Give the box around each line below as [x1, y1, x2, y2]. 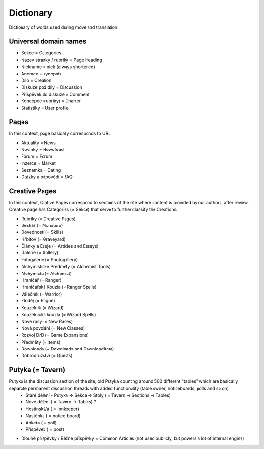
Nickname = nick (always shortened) [21, 64, 95, 70]
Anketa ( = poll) [25, 420, 57, 425]
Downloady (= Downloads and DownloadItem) [21, 346, 114, 351]
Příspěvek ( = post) [25, 426, 65, 432]
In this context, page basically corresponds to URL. [9, 130, 112, 137]
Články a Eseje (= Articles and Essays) [21, 243, 99, 249]
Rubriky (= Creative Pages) [21, 216, 76, 222]
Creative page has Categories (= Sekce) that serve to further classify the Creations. [9, 206, 178, 213]
